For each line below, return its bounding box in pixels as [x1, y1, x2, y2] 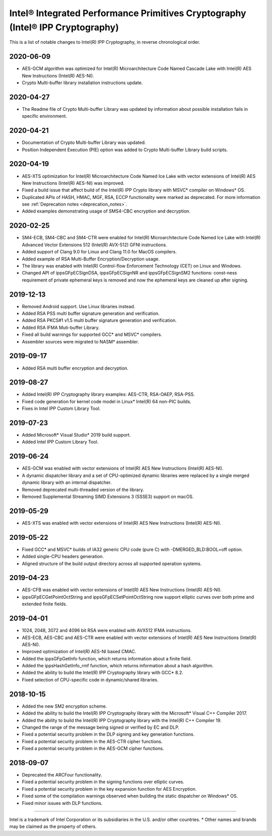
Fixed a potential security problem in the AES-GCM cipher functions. [22, 745, 164, 751]
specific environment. [22, 113, 67, 119]
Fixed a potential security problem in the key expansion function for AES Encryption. [22, 786, 197, 792]
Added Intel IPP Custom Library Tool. [22, 439, 99, 445]
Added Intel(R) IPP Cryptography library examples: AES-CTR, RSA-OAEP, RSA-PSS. [22, 391, 195, 397]
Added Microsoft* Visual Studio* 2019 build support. [22, 432, 131, 438]
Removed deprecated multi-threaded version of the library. [22, 486, 145, 493]
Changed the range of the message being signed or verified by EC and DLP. [22, 724, 180, 730]
